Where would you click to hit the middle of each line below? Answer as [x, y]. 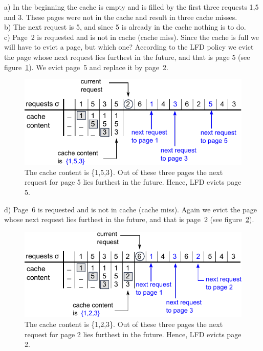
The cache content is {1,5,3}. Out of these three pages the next [124, 172]
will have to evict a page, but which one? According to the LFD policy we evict [129, 47]
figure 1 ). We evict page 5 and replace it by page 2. [86, 67]
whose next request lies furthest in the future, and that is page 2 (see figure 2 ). [129, 219]
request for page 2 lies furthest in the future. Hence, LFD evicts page [133, 334]
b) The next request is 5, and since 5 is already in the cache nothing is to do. [125, 27]
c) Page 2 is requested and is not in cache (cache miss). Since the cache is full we [131, 37]
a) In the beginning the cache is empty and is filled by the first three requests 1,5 [131, 7]
